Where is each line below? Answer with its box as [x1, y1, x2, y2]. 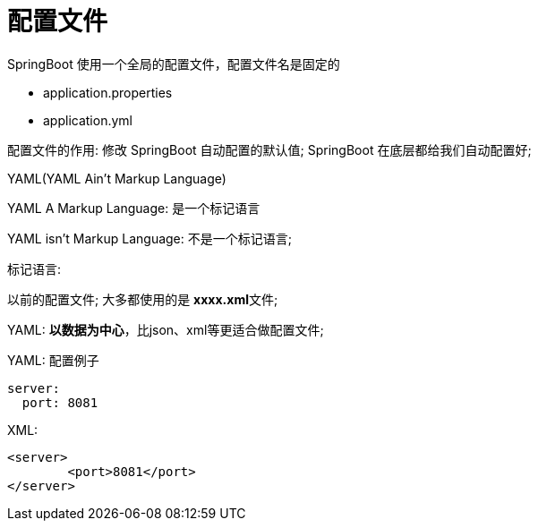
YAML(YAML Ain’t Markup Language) [7, 170, 226, 186]
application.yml [43, 112, 132, 128]
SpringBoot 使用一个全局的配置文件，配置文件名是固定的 [7, 55, 340, 72]
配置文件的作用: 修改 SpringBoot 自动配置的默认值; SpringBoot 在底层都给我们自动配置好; [7, 141, 532, 158]
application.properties [43, 84, 173, 100]
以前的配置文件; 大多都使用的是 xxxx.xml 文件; [7, 291, 278, 307]
